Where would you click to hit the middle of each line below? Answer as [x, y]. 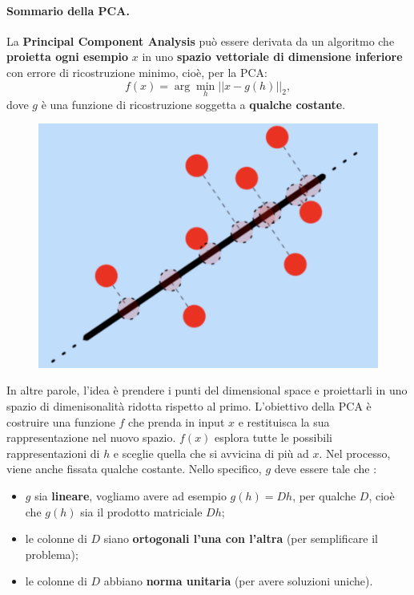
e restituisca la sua [284, 421]
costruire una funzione [61, 421]
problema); [52, 554]
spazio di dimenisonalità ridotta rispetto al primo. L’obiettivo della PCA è [189, 406]
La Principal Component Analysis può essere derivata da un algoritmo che [201, 40]
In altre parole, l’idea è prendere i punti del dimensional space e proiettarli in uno [207, 390]
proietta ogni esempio [68, 57]
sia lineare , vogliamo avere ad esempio [131, 496]
